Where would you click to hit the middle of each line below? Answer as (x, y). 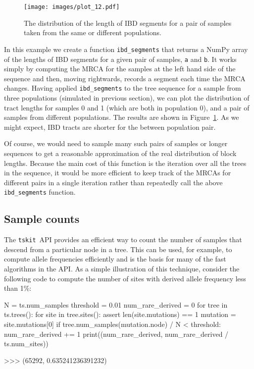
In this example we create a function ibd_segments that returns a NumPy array (126, 49)
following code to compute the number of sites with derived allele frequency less (125, 278)
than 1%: (18, 288)
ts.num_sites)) (26, 343)
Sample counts (42, 219)
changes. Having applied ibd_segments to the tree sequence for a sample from (123, 88)
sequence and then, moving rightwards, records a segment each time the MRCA (125, 78)
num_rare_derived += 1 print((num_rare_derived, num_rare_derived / (116, 334)
